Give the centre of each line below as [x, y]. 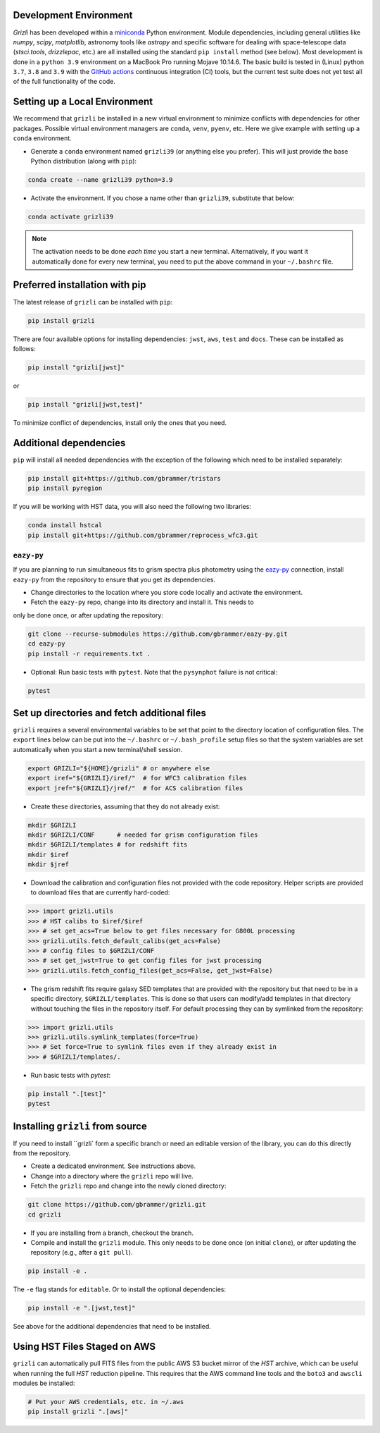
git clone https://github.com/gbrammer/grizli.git [117, 1205]
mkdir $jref [49, 865]
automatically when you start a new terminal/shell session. [98, 749]
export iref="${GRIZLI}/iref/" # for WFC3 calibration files [137, 778]
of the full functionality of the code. [64, 82]
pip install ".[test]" [67, 1094]
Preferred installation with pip [80, 285]
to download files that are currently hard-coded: [100, 892]
